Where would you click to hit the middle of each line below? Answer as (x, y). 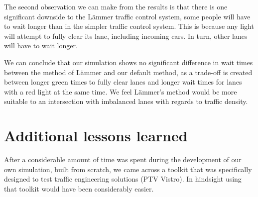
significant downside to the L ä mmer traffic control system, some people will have (127, 16)
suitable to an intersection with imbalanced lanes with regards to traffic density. (126, 101)
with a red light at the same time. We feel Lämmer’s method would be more (121, 91)
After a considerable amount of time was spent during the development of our (123, 159)
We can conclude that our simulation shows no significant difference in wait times (129, 62)
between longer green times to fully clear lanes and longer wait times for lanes (123, 82)
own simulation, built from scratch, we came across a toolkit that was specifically (128, 169)
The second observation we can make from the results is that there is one (116, 6)
